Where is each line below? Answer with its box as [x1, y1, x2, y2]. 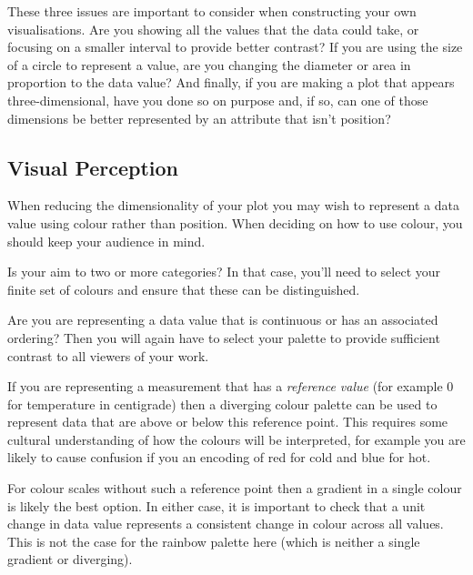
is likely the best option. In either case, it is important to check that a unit [7, 496, 426, 515]
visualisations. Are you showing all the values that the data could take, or [7, 19, 419, 38]
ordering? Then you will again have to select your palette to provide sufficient [7, 328, 440, 347]
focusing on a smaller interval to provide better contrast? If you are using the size [7, 37, 463, 56]
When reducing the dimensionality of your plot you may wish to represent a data [7, 196, 460, 215]
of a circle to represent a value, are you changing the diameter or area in [7, 55, 411, 74]
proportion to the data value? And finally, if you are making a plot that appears [7, 73, 455, 92]
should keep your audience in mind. [7, 231, 206, 250]
